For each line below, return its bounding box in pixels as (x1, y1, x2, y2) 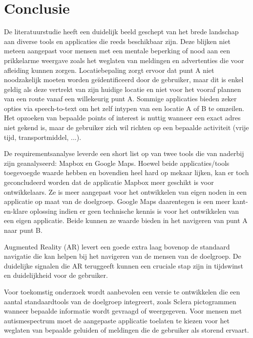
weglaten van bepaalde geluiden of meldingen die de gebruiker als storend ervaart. (4, 325, 249, 335)
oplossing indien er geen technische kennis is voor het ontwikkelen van (30, 205, 239, 216)
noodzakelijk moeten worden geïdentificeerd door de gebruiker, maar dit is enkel (4, 74, 244, 85)
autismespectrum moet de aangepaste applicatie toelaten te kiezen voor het (4, 315, 230, 325)
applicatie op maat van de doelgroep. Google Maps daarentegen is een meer (4, 196, 231, 206)
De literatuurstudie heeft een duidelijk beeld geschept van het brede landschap (4, 26, 239, 37)
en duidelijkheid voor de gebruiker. (4, 270, 108, 280)
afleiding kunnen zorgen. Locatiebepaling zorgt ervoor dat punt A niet (4, 65, 214, 75)
